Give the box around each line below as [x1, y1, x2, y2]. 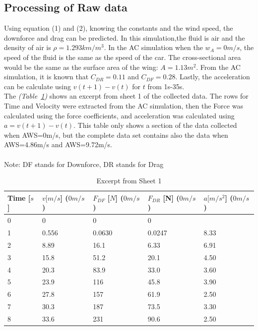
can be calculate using [4, 81, 71, 91]
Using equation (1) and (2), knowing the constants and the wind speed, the [4, 23, 233, 33]
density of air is [4, 42, 51, 53]
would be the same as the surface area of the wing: [4, 61, 158, 72]
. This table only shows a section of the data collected [73, 120, 237, 130]
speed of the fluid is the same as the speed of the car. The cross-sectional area [4, 52, 241, 62]
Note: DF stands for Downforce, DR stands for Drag [4, 159, 164, 169]
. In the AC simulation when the [104, 42, 203, 53]
